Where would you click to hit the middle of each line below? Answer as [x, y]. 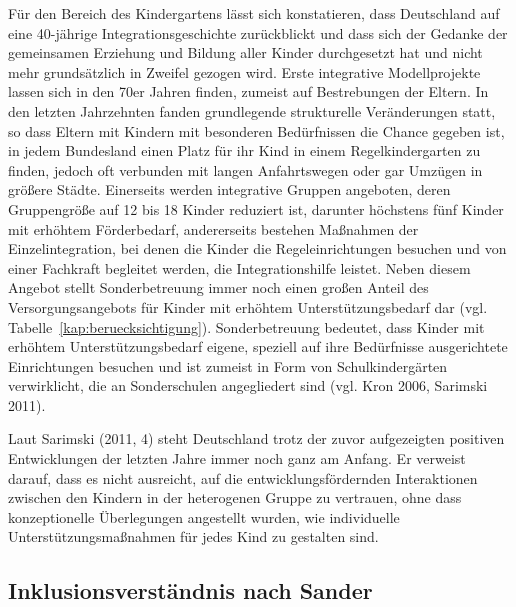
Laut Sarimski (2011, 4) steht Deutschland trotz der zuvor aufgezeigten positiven [256, 438]
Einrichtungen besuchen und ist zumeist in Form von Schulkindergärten [228, 365]
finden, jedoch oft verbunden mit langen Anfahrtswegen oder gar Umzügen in [245, 169]
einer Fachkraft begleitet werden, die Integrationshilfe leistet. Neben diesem [239, 267]
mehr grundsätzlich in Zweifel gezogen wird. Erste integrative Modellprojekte [244, 71]
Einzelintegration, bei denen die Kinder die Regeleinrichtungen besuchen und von [257, 248]
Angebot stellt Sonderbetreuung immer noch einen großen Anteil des [218, 287]
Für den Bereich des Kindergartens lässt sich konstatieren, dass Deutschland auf [254, 13]
